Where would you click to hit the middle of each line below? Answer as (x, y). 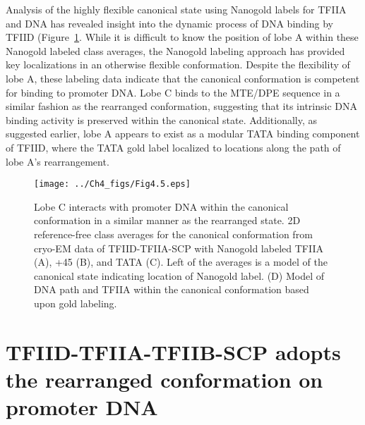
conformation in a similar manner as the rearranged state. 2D (167, 220)
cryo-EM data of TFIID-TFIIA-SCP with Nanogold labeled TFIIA (179, 248)
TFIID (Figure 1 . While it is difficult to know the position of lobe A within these (182, 37)
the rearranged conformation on (164, 379)
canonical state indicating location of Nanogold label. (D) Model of (179, 275)
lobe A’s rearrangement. (58, 161)
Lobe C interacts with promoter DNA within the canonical (161, 206)
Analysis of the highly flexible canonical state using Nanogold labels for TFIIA (176, 9)
